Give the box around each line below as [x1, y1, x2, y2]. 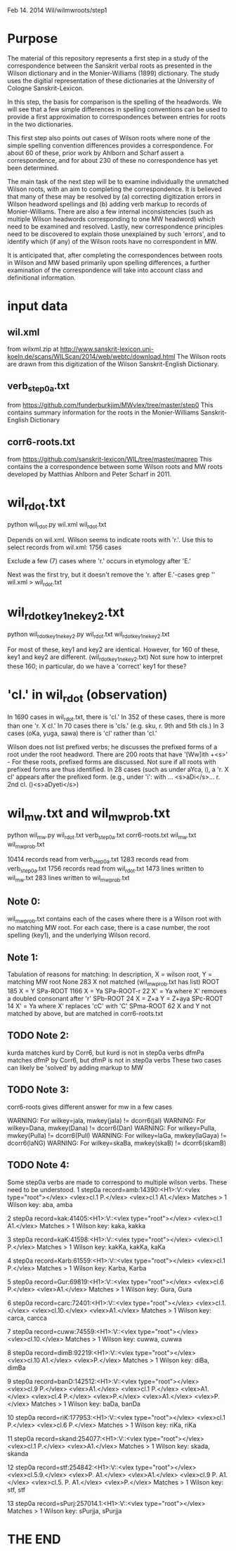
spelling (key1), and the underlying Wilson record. [7, 931, 151, 940]
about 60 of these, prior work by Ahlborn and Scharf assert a [7, 148, 184, 157]
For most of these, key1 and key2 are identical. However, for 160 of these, [7, 645, 220, 654]
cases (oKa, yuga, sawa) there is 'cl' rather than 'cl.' [7, 729, 157, 737]
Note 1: [7, 951, 39, 963]
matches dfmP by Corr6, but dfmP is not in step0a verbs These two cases [7, 1055, 222, 1064]
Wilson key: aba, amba [7, 1200, 73, 1208]
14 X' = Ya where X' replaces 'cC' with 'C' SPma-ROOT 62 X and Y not [7, 1002, 211, 1010]
